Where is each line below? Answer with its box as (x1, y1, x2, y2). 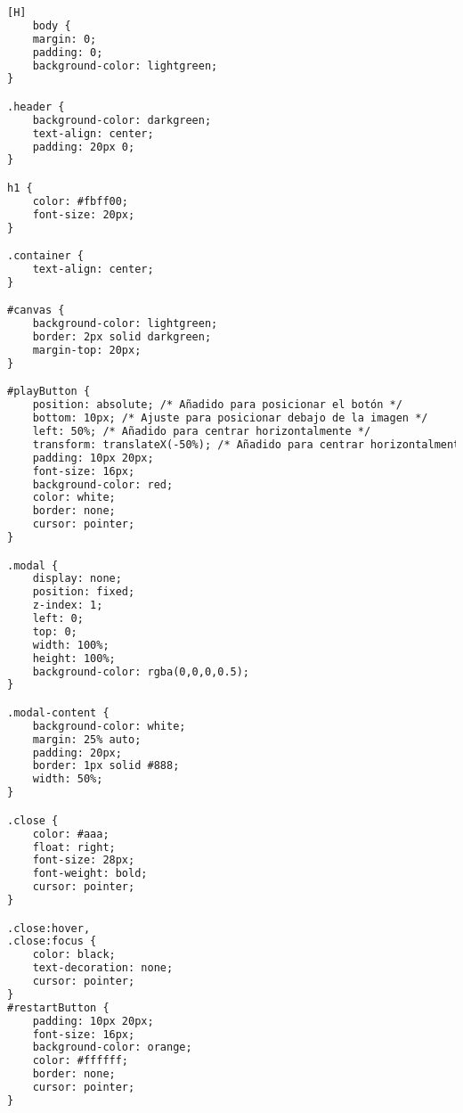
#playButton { (7, 385, 91, 398)
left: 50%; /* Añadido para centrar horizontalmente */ (32, 425, 371, 438)
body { (32, 19, 71, 32)
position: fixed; (32, 585, 135, 599)
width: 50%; (32, 773, 103, 786)
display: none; (32, 572, 122, 585)
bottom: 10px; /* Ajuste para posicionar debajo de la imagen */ (32, 412, 428, 425)
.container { (7, 250, 84, 263)
